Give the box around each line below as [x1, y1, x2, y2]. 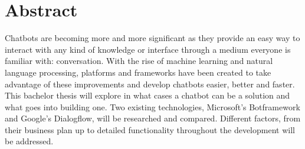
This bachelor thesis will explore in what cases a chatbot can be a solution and [5, 89, 290, 101]
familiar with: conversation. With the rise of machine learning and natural [5, 55, 273, 67]
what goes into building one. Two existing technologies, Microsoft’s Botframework [5, 100, 300, 113]
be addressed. [5, 135, 54, 147]
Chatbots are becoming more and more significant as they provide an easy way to [5, 32, 300, 44]
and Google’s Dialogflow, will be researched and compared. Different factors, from [5, 112, 301, 124]
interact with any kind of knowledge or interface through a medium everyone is [5, 43, 291, 55]
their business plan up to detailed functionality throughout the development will [5, 123, 295, 136]
